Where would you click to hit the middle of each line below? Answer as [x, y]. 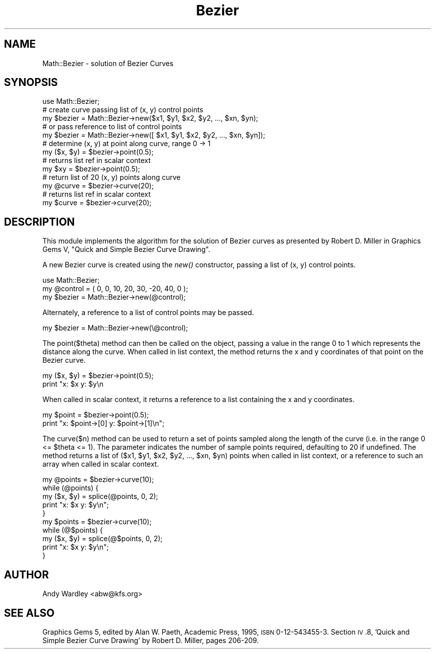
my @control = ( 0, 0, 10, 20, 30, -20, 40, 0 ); [115, 289]
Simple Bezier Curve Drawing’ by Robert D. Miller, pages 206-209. [151, 640]
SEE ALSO [29, 613]
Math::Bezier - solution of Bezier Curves [108, 63]
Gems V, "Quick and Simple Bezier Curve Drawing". [126, 249]
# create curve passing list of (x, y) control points [123, 110]
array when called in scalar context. [101, 464]
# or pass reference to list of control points [112, 127]
